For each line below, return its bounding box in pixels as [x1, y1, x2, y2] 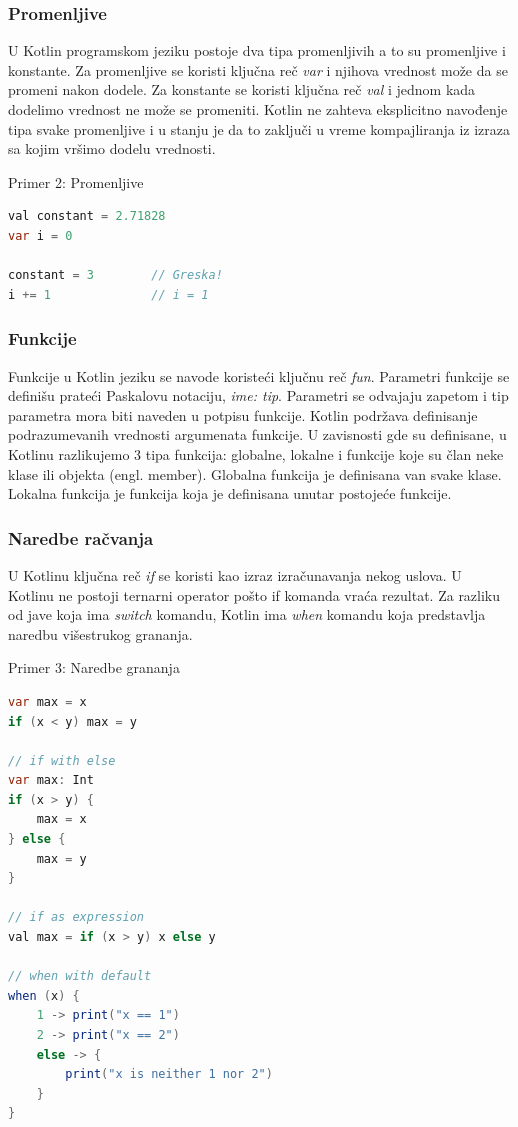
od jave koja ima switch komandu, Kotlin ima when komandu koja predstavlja [8, 604, 486, 625]
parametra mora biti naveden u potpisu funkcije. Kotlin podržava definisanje [8, 404, 478, 425]
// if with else [8, 753, 116, 768]
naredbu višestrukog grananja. [8, 623, 193, 644]
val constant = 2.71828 [8, 209, 166, 224]
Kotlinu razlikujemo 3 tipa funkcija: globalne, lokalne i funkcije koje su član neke [8, 443, 504, 464]
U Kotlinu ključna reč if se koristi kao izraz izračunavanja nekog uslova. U [8, 564, 462, 585]
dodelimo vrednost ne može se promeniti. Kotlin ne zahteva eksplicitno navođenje [8, 99, 508, 119]
